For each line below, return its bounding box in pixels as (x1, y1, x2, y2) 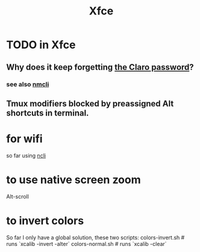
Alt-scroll (6, 192, 29, 200)
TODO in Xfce (6, 38, 76, 52)
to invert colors (6, 214, 84, 227)
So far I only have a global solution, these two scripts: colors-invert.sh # (6, 233, 185, 241)
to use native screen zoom (6, 173, 141, 187)
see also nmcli (6, 80, 49, 88)
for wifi (6, 132, 43, 146)
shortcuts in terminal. (6, 108, 89, 118)
